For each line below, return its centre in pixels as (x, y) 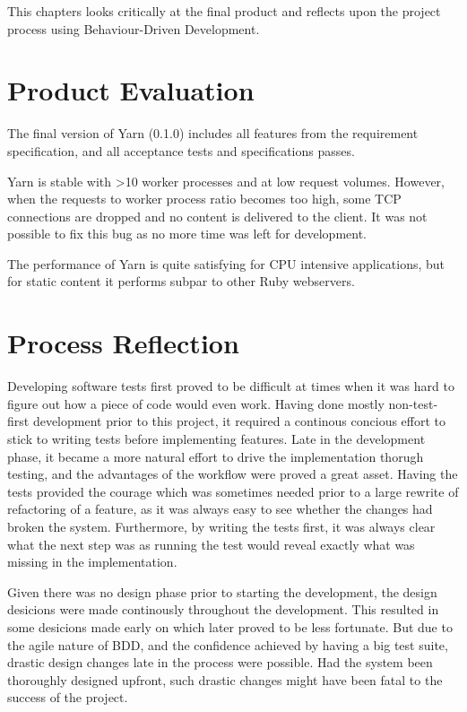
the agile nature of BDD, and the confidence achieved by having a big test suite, (228, 644)
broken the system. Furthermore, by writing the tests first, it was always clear (221, 526)
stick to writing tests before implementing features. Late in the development (216, 438)
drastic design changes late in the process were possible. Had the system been (220, 662)
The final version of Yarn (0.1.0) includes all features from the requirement (213, 133)
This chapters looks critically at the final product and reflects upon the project (224, 11)
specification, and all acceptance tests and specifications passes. (181, 150)
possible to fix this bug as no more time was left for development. (187, 234)
